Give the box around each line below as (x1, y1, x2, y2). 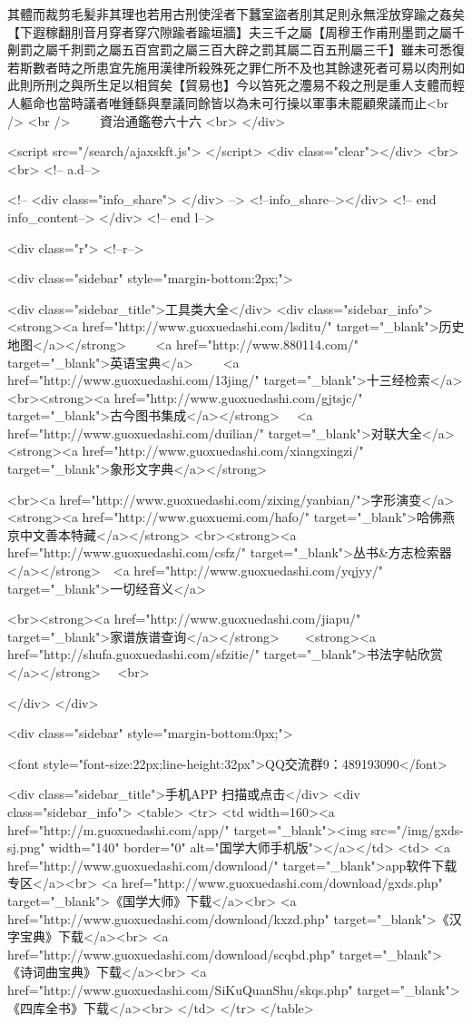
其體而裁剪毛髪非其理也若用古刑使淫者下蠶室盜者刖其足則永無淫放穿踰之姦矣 (7, 5, 465, 23)
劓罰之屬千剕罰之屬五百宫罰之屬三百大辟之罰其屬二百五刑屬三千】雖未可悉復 (7, 40, 465, 59)
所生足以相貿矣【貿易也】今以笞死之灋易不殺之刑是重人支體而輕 (83, 75, 465, 94)
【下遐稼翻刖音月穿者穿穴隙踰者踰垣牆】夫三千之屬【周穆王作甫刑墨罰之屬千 (7, 22, 465, 41)
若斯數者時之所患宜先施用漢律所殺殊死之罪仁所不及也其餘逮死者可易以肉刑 (7, 57, 452, 76)
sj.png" (7, 838, 45, 857)
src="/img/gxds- (370, 820, 464, 839)
